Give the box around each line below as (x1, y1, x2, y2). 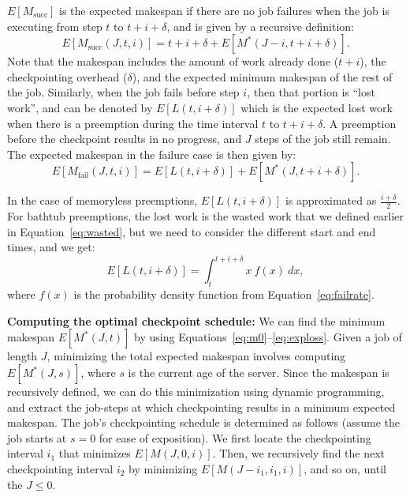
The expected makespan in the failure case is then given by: (7, 145, 296, 162)
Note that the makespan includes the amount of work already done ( (7, 53, 339, 70)
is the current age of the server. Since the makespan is (128, 364, 389, 381)
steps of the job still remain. (255, 130, 391, 147)
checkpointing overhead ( (7, 68, 128, 85)
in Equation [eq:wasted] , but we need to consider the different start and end (7, 223, 376, 239)
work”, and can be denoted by (7, 99, 153, 115)
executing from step (7, 17, 102, 34)
